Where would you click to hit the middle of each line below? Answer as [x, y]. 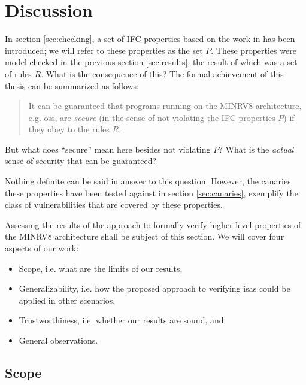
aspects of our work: [42, 248]
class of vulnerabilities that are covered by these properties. [114, 204]
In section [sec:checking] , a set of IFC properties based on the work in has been [150, 39]
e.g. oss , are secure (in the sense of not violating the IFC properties [152, 117]
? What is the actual [256, 149]
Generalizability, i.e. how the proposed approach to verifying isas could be [154, 288]
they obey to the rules [69, 129]
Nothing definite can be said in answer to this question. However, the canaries [148, 181]
